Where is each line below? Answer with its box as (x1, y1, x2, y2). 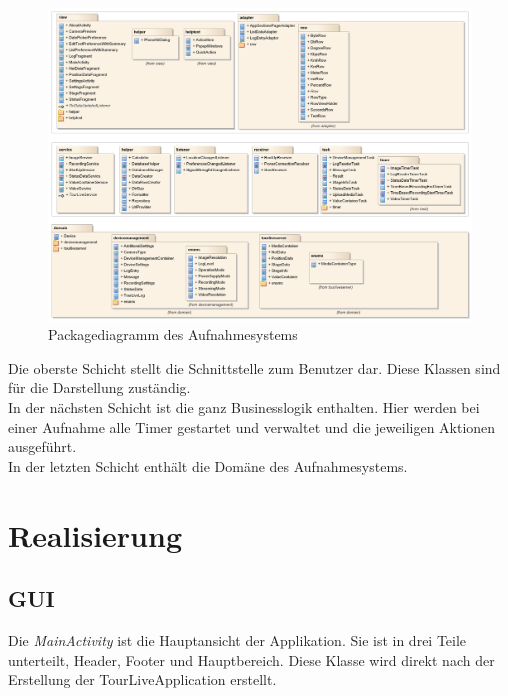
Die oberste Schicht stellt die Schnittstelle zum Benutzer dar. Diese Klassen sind (8, 357, 501, 378)
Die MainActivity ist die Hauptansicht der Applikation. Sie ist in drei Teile (8, 629, 467, 650)
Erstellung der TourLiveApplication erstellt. (8, 669, 277, 690)
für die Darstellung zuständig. (8, 377, 191, 398)
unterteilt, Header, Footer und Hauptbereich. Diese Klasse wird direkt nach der (8, 649, 495, 670)
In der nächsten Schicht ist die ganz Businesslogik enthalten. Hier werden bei (8, 396, 480, 417)
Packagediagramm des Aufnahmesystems (48, 324, 298, 345)
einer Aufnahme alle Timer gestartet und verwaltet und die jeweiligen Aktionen (8, 416, 496, 437)
